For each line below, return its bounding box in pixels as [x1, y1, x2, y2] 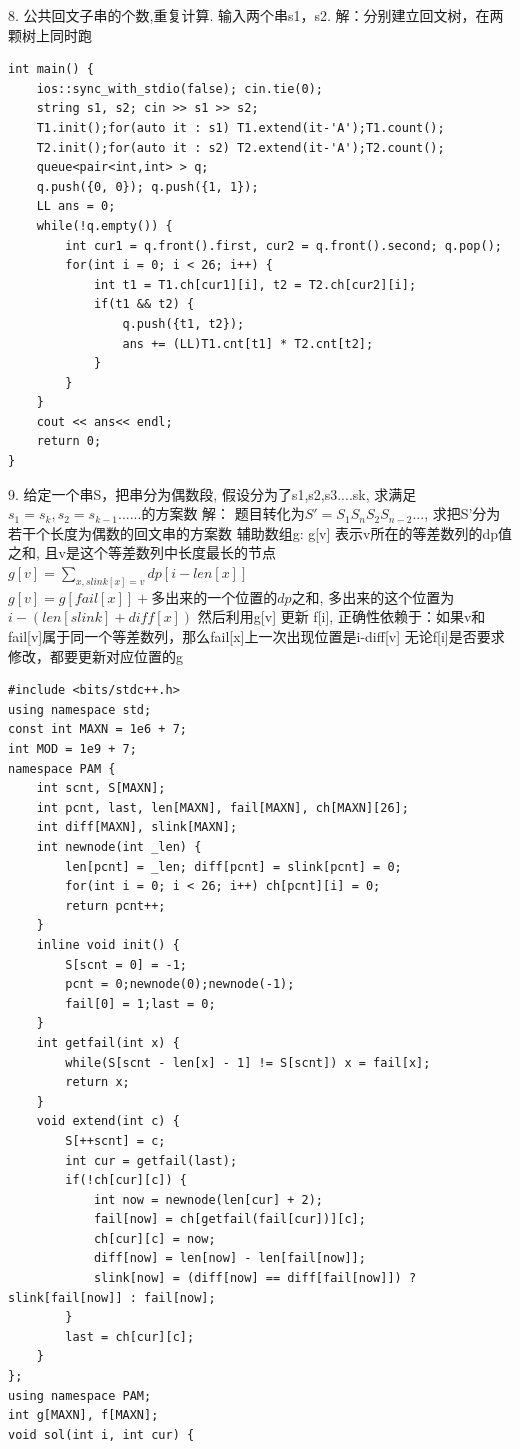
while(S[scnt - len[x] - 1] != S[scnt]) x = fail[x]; [65, 1055, 431, 1070]
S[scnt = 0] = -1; [65, 957, 187, 972]
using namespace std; [8, 702, 152, 717]
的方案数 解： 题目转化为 [141, 503, 305, 524]
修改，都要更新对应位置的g [8, 645, 183, 666]
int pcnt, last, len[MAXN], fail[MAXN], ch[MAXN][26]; [36, 800, 409, 815]
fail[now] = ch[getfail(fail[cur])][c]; [93, 1212, 366, 1227]
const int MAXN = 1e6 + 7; [8, 722, 187, 737]
